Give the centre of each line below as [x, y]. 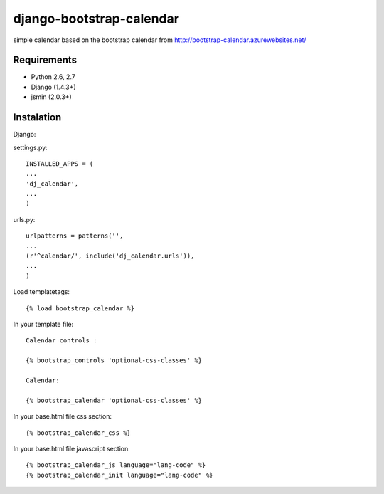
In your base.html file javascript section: [72, 448]
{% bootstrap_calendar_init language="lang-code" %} [119, 475]
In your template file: [43, 324]
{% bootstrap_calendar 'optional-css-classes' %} [114, 400]
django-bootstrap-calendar [96, 19]
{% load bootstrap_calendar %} [80, 308]
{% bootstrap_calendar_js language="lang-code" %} [116, 465]
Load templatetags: [42, 292]
